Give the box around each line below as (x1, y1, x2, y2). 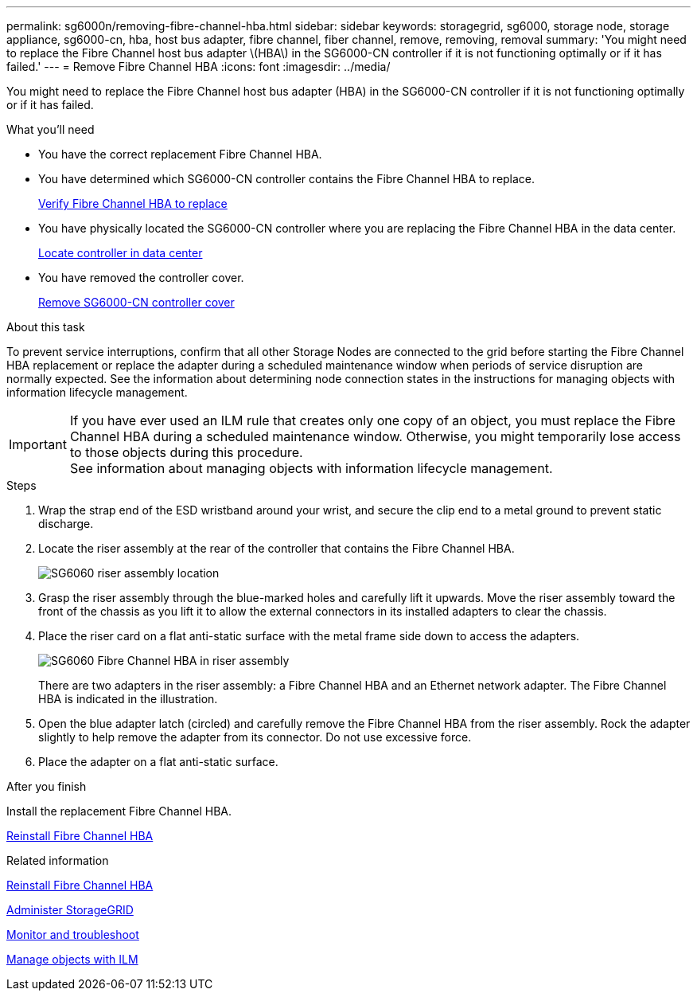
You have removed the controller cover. (38, 271, 244, 284)
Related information (6, 854, 109, 867)
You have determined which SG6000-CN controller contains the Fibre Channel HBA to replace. (38, 172, 535, 186)
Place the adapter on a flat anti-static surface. (38, 755, 278, 768)
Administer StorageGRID (6, 903, 134, 917)
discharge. (38, 517, 94, 530)
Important (9, 436, 67, 452)
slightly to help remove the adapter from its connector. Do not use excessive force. (38, 730, 472, 744)
